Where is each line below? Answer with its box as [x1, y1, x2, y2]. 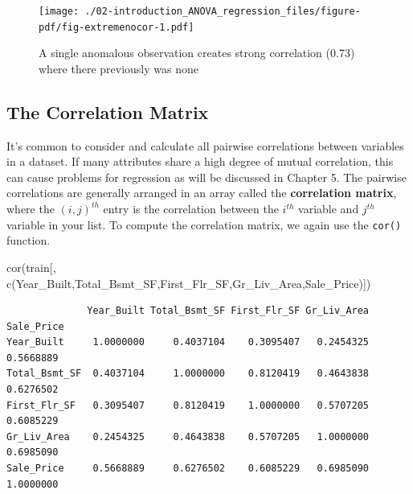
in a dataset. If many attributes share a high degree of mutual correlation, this [6, 153, 394, 170]
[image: [39, 6, 80, 17]
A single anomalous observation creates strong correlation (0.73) [39, 44, 355, 61]
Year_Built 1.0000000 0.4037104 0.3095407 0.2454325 [6, 336, 370, 348]
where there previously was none [39, 60, 198, 76]
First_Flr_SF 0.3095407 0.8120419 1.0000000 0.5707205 [6, 399, 370, 411]
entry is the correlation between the [103, 200, 279, 217]
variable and [298, 200, 359, 217]
